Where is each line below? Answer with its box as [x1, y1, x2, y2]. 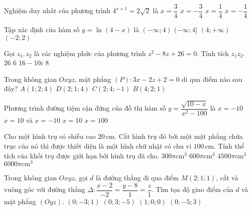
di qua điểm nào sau [182, 74, 243, 84]
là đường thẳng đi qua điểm [95, 172, 179, 183]
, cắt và [216, 172, 238, 183]
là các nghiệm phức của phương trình [34, 48, 146, 58]
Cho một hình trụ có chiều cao [4, 131, 96, 141]
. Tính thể [213, 141, 245, 151]
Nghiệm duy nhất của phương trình [4, 5, 110, 16]
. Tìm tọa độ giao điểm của [151, 184, 233, 194]
